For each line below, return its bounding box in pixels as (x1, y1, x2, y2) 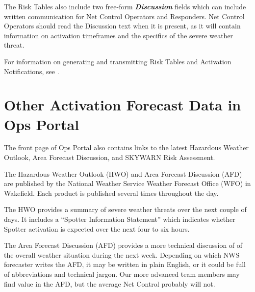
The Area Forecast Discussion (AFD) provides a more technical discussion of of (4, 240, 243, 250)
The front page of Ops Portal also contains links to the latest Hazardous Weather (4, 142, 249, 153)
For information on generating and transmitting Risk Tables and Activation (4, 56, 231, 66)
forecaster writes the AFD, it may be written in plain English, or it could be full (4, 259, 246, 269)
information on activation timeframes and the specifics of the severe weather (4, 30, 233, 40)
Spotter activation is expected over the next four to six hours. (4, 223, 190, 234)
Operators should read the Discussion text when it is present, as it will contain (4, 21, 241, 31)
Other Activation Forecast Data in (4, 95, 241, 115)
